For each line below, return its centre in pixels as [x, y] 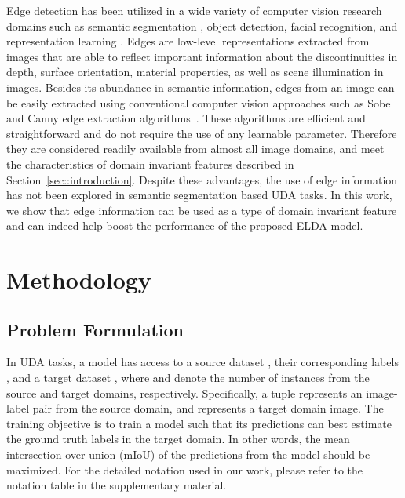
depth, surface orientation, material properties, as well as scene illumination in [195, 72]
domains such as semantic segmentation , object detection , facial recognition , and [202, 25]
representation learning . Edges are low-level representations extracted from [188, 41]
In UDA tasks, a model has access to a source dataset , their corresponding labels [202, 362]
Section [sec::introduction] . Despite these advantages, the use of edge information [202, 179]
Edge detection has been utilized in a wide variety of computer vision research [194, 10]
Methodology [79, 280]
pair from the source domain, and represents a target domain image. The [208, 408]
